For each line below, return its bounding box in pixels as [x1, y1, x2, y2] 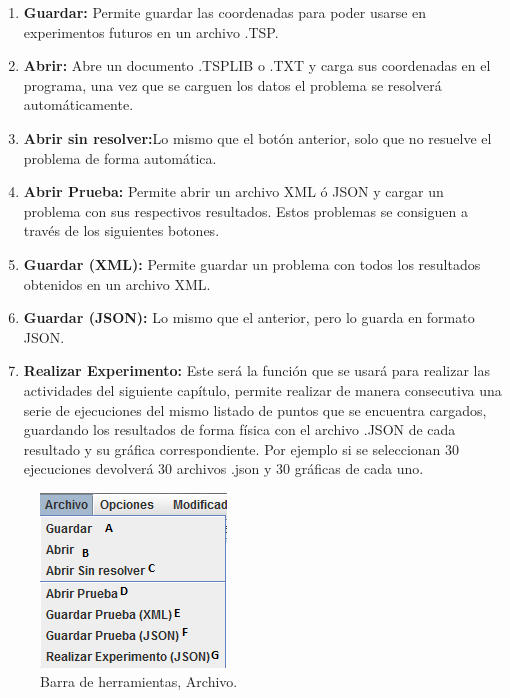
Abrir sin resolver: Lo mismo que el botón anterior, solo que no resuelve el [23, 127, 492, 148]
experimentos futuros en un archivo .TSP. [23, 21, 279, 42]
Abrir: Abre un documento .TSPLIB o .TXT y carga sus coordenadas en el [23, 55, 491, 76]
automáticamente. [23, 94, 134, 115]
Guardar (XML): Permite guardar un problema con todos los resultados [23, 253, 481, 274]
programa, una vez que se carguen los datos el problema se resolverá [23, 74, 442, 95]
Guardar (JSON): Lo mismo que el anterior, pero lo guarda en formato [23, 307, 475, 328]
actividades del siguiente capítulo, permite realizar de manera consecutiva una [23, 379, 502, 400]
